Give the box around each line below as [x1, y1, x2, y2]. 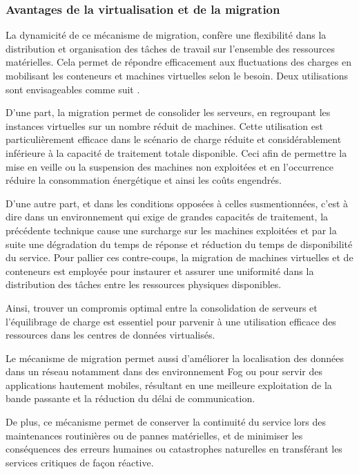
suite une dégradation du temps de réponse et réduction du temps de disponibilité [6, 236, 353, 251]
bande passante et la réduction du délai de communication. [6, 391, 255, 406]
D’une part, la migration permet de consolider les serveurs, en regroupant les [6, 105, 331, 120]
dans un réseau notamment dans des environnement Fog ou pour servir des [6, 364, 322, 379]
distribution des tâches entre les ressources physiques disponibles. [6, 277, 282, 292]
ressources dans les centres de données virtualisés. [6, 328, 215, 342]
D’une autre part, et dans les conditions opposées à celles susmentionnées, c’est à [6, 196, 349, 210]
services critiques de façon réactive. [6, 455, 154, 469]
